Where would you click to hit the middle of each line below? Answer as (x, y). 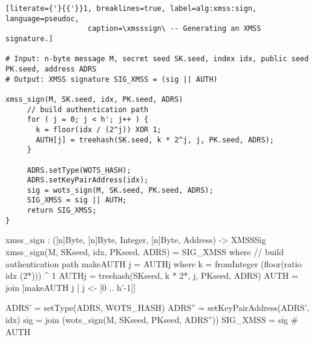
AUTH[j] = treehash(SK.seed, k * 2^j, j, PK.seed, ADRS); (155, 140)
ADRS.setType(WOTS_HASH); (79, 170)
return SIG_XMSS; (62, 211)
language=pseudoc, (42, 18)
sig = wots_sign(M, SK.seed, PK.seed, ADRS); (120, 190)
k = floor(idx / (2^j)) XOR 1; (99, 129)
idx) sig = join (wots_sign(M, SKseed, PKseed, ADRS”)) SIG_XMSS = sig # (152, 319)
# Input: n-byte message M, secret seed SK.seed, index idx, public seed (157, 59)
